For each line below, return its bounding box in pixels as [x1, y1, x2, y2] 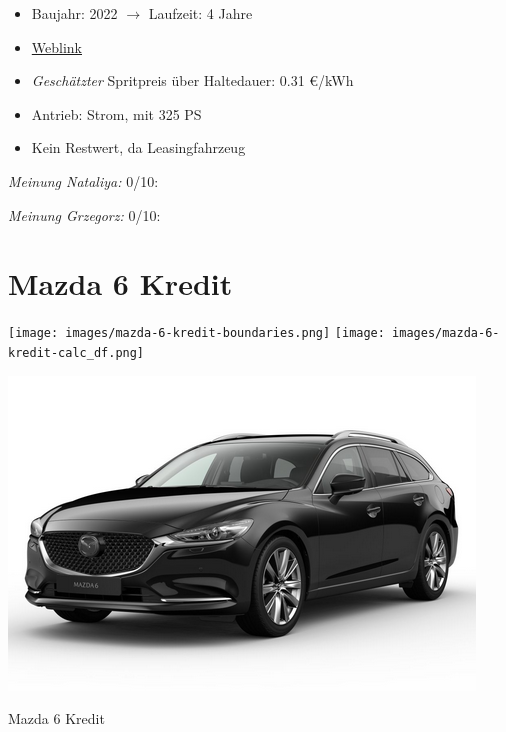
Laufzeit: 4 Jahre [148, 3, 253, 23]
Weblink [31, 36, 82, 57]
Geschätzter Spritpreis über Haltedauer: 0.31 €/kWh [31, 70, 354, 91]
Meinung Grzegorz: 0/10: [8, 204, 161, 225]
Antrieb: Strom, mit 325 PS [31, 103, 202, 124]
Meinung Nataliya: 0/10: [8, 170, 159, 191]
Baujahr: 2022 [31, 3, 118, 23]
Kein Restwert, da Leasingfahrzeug [31, 137, 246, 158]
